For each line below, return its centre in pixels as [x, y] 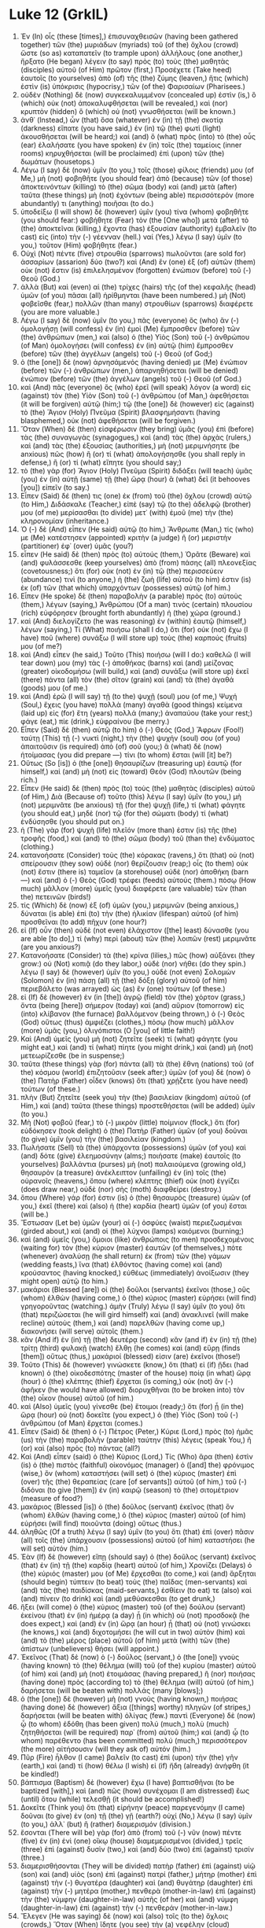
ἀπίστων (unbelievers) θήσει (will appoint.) [90, 1648]
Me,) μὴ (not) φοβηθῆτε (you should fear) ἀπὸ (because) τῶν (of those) [136, 178]
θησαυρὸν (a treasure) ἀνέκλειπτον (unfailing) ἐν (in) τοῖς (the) [123, 1172]
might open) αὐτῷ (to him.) [64, 1281]
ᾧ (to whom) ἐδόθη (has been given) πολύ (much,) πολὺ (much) [125, 1724]
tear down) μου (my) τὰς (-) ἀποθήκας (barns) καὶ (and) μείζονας [127, 663]
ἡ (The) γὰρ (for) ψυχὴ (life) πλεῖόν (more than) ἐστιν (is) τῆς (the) [129, 830]
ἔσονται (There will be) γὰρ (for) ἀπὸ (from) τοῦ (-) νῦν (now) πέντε [131, 1832]
